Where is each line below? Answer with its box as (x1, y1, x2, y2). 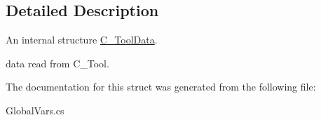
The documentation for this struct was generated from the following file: (6, 79, 316, 94)
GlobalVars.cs (6, 102, 64, 117)
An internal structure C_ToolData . (6, 32, 158, 47)
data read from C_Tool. (6, 55, 109, 70)
